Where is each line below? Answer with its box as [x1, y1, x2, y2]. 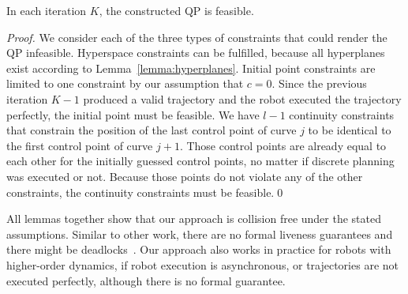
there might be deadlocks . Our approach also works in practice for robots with [6, 241, 391, 258]
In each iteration [6, 2, 87, 18]
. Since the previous [271, 75, 367, 92]
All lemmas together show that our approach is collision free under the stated [6, 210, 382, 227]
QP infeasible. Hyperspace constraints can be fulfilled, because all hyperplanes [6, 44, 385, 61]
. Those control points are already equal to [179, 137, 387, 153]
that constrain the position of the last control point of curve [6, 122, 297, 138]
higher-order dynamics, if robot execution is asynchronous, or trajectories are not [6, 256, 399, 273]
